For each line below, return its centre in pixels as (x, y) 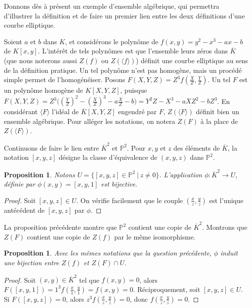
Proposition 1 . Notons (39, 174)
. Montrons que (225, 227)
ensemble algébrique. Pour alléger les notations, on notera (90, 121)
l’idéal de (65, 111)
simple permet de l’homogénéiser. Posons (65, 79)
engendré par (137, 111)
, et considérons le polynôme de (112, 41)
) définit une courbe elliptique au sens (192, 60)
